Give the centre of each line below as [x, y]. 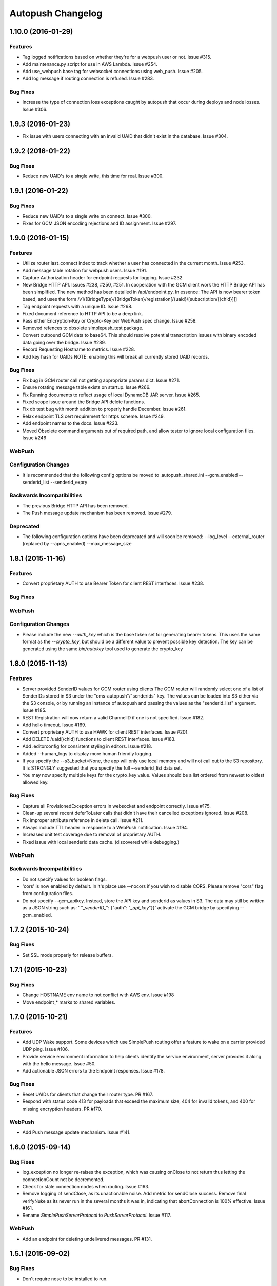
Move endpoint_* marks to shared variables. [69, 1002]
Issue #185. [34, 710]
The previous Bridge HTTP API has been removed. [76, 506]
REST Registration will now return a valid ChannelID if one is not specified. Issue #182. [113, 718]
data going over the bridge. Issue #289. [64, 343]
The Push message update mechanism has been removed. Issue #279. [97, 513]
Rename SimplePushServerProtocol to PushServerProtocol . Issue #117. [97, 1215]
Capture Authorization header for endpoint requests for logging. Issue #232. [103, 277]
